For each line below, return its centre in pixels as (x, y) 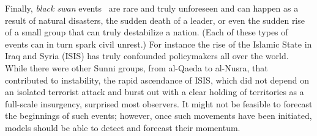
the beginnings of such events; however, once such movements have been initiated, (158, 116)
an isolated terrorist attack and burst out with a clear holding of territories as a (155, 92)
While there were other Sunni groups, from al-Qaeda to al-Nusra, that (136, 67)
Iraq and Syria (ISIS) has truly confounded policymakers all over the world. (147, 56)
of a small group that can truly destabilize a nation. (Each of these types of (147, 32)
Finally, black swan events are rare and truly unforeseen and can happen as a (152, 8)
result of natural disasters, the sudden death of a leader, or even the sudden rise (155, 20)
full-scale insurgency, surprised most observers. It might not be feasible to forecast (159, 103)
